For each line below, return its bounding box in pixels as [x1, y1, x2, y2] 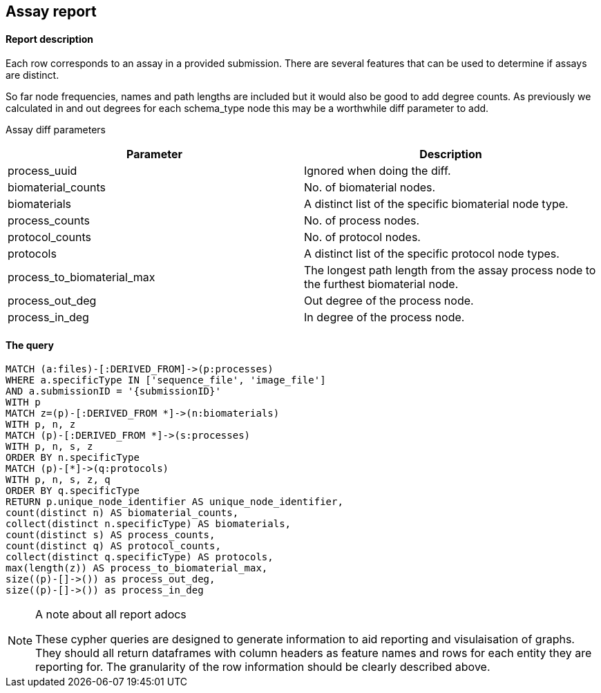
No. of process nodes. [304, 213, 420, 228]
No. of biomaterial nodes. [304, 180, 436, 195]
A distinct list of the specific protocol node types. [304, 247, 560, 261]
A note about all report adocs [35, 607, 187, 622]
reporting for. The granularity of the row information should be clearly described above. [35, 660, 490, 674]
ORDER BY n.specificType [6, 452, 140, 464]
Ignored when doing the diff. [304, 164, 451, 178]
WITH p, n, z [6, 419, 76, 430]
